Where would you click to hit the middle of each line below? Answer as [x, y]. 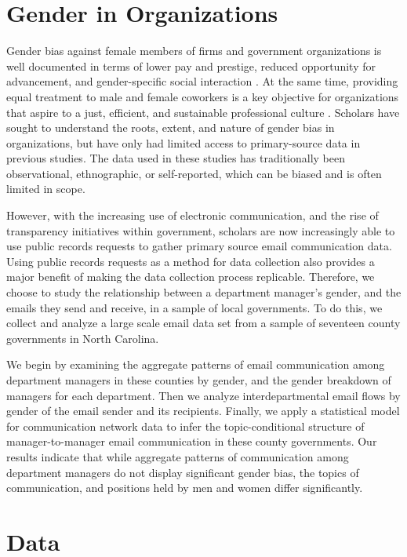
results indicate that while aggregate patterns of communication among [178, 456]
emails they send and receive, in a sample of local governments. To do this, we [194, 307]
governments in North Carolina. [83, 338]
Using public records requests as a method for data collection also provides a [191, 261]
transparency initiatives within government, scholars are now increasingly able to [201, 230]
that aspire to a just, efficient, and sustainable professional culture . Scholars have [203, 112]
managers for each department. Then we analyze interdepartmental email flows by [203, 395]
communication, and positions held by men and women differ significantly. [185, 488]
